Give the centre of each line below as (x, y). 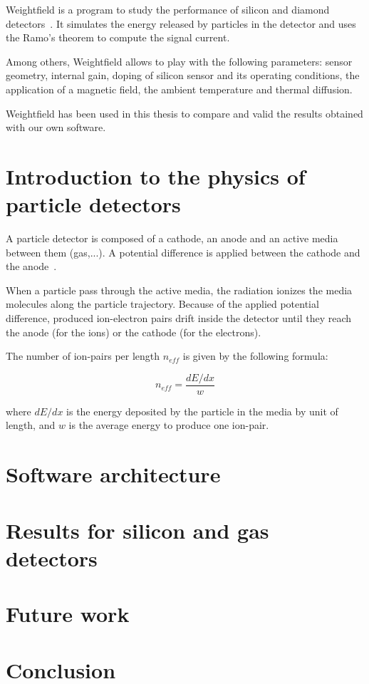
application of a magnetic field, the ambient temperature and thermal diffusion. (179, 89)
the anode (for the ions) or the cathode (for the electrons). (134, 332)
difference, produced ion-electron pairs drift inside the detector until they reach (179, 318)
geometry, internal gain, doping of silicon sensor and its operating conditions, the (183, 75)
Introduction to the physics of (156, 176)
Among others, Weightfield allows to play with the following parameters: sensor (179, 61)
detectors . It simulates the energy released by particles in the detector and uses (181, 23)
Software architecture (113, 474)
